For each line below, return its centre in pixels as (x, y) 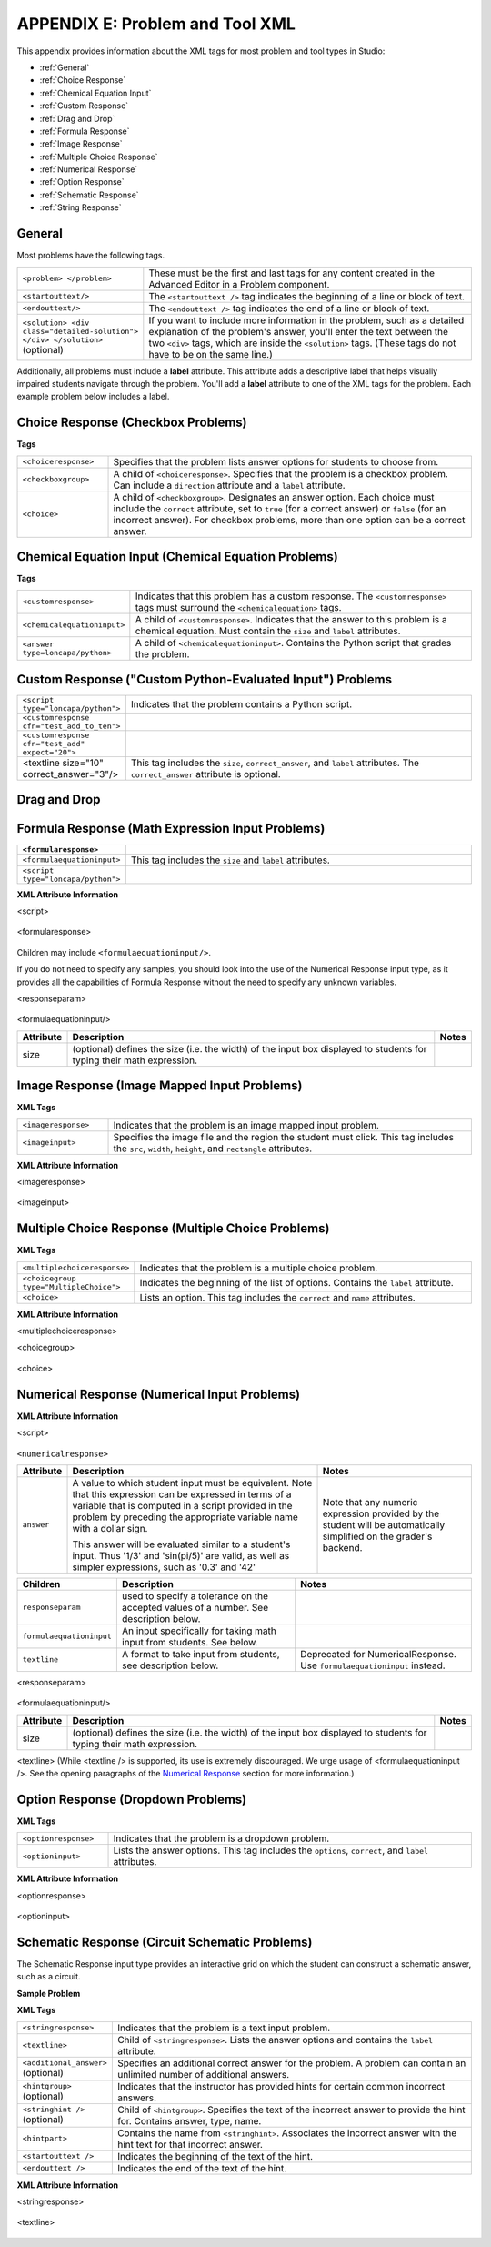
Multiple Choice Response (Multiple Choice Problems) (173, 1229)
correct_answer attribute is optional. (205, 774)
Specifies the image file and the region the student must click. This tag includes (284, 1137)
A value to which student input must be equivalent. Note (192, 1483)
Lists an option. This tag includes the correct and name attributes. (277, 1297)
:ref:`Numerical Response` (89, 169)
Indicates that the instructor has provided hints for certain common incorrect (281, 2086)
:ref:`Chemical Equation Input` (95, 93)
